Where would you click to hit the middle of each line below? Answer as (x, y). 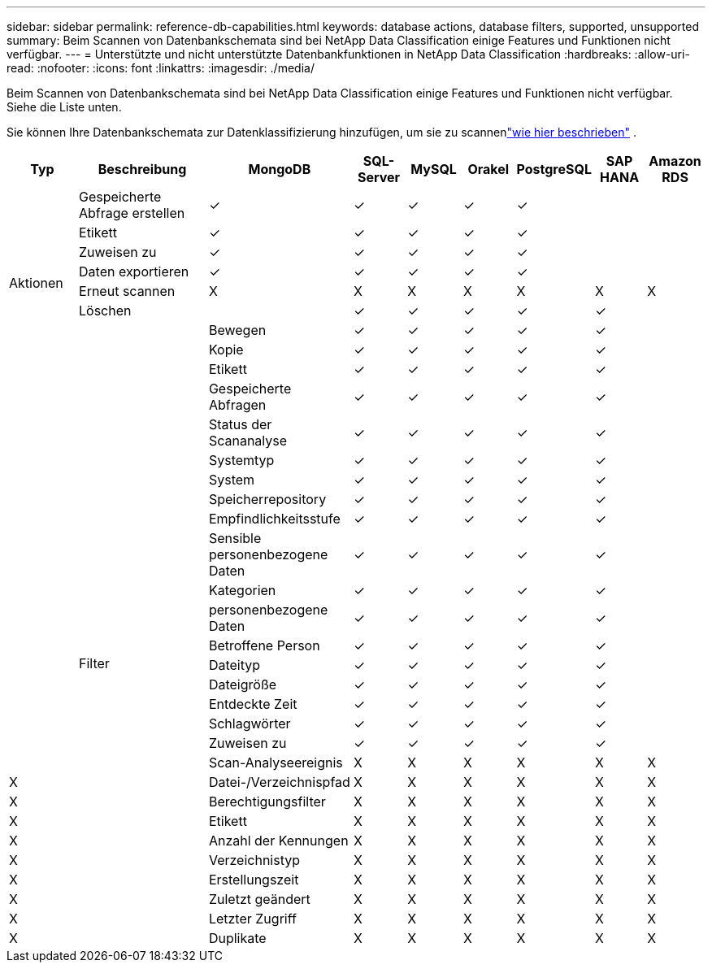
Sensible (235, 538)
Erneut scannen (127, 291)
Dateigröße (243, 684)
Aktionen (36, 283)
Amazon (675, 161)
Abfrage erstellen (132, 213)
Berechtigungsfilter (267, 802)
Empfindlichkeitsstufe (274, 519)
